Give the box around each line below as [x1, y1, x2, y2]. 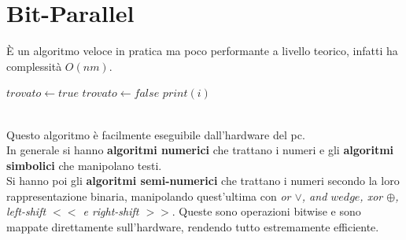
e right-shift [83, 203, 139, 220]
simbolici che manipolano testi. [6, 157, 162, 173]
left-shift [6, 203, 46, 220]
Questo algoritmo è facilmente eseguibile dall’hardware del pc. [6, 126, 305, 142]
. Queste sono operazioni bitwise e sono [172, 203, 361, 220]
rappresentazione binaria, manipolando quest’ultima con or [6, 187, 291, 204]
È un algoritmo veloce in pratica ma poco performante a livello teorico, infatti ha [6, 42, 398, 59]
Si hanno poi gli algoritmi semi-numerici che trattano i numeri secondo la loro [6, 172, 400, 189]
